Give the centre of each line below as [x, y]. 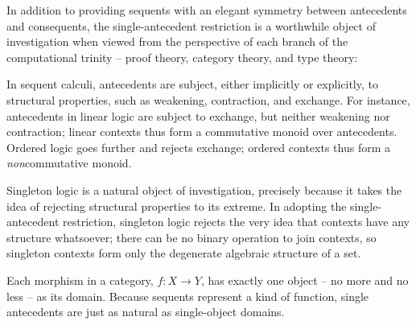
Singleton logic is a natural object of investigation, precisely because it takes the [204, 189]
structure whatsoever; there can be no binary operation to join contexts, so [192, 237]
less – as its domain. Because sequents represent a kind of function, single [188, 296]
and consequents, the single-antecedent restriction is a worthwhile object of [191, 25]
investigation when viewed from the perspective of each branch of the [177, 41]
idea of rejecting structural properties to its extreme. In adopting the [177, 206]
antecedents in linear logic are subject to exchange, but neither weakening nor [198, 115]
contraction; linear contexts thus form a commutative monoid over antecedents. [202, 132]
